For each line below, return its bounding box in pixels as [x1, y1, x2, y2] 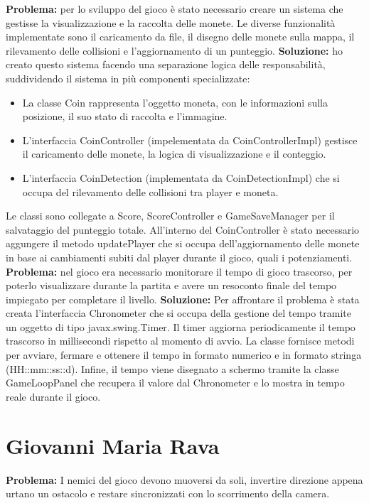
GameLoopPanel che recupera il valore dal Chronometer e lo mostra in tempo [6, 375, 345, 390]
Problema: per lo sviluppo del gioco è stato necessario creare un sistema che [6, 1, 343, 16]
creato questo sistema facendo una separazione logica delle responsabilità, [6, 57, 326, 72]
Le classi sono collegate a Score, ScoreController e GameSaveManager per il [6, 208, 335, 223]
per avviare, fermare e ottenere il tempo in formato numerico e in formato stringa [6, 347, 362, 362]
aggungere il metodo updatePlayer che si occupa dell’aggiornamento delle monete [6, 236, 360, 251]
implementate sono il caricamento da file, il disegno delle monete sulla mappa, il [6, 29, 355, 44]
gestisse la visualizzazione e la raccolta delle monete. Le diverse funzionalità [6, 15, 336, 30]
